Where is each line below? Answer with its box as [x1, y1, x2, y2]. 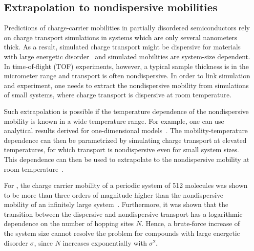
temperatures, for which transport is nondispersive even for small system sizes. [4, 144, 239, 155]
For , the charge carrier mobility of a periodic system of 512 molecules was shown [4, 180, 248, 190]
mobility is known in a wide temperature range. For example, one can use [4, 115, 224, 126]
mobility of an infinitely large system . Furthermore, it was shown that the [4, 199, 229, 209]
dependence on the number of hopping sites [4, 218, 134, 228]
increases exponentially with [63, 237, 147, 248]
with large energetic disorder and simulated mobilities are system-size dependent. [4, 51, 250, 61]
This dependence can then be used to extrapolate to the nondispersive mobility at [4, 154, 250, 164]
